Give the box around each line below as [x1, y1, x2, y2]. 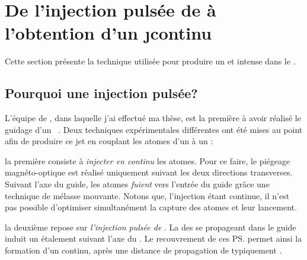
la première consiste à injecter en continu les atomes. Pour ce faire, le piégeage [5, 154, 290, 167]
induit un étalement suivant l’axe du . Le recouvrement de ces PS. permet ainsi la [5, 232, 302, 245]
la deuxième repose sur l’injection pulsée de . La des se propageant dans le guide [5, 220, 296, 233]
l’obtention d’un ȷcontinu [5, 21, 212, 45]
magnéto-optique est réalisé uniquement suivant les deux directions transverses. [5, 166, 293, 178]
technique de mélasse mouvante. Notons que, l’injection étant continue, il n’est [5, 189, 290, 201]
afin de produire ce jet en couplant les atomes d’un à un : [5, 135, 213, 147]
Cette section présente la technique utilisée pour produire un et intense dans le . [5, 55, 296, 67]
